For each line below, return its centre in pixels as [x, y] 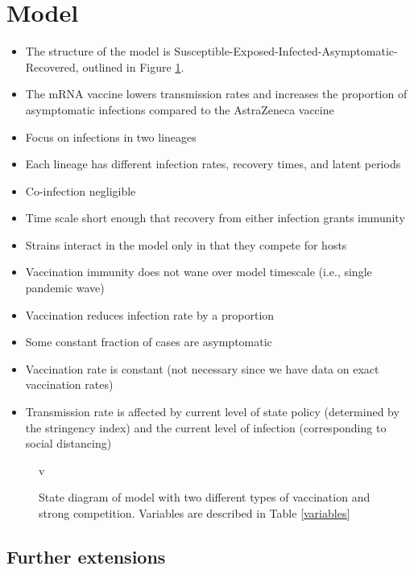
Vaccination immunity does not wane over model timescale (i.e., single [199, 272]
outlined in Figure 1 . [133, 66]
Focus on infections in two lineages [111, 136]
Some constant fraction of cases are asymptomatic [149, 342]
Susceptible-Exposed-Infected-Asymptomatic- [286, 51]
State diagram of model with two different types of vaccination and [205, 497]
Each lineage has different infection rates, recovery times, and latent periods [213, 164]
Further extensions [86, 556]
